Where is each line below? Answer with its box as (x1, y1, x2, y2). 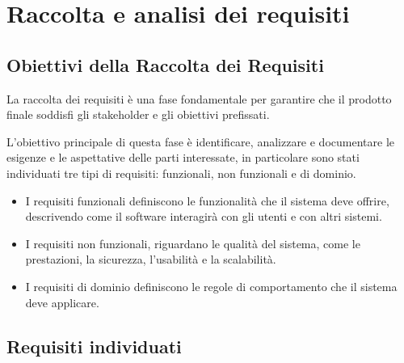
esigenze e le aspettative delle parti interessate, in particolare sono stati (6, 149, 360, 166)
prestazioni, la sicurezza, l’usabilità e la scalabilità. (25, 251, 276, 268)
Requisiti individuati (6, 333, 182, 358)
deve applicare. (25, 293, 99, 310)
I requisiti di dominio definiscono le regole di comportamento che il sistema (25, 277, 398, 294)
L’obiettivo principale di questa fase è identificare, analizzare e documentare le (6, 133, 394, 150)
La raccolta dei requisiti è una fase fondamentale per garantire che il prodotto (6, 90, 392, 107)
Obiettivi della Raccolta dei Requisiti (6, 52, 324, 77)
